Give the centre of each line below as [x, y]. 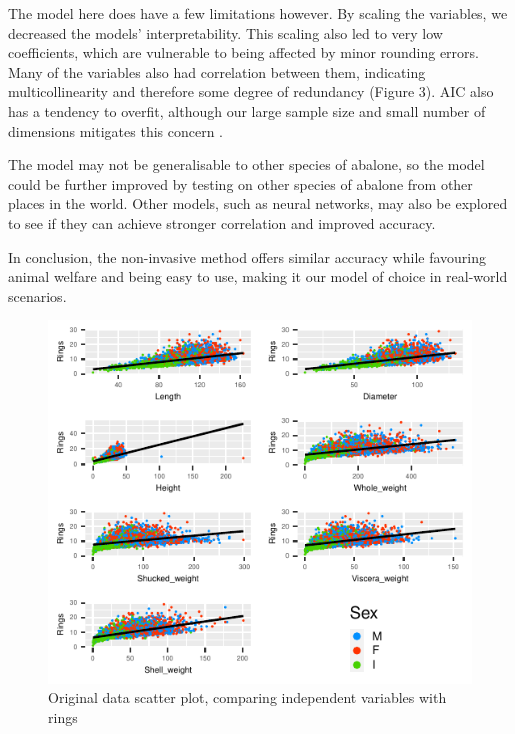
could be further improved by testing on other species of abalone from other [240, 183]
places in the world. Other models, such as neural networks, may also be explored [258, 203]
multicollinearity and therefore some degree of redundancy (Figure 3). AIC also [251, 91]
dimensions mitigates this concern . [116, 130]
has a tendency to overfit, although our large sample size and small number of [247, 110]
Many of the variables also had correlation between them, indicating [217, 71]
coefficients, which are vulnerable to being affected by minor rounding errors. [243, 52]
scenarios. [37, 295]
